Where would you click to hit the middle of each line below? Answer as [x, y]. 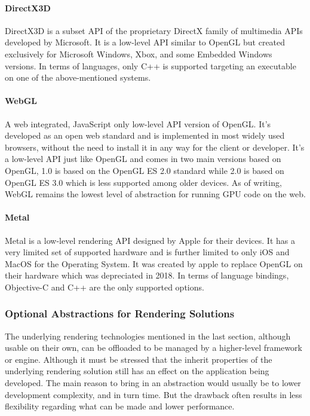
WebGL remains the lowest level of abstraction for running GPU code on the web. [155, 194]
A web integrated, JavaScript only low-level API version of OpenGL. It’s [138, 123]
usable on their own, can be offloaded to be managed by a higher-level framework [154, 348]
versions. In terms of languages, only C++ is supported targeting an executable [151, 65]
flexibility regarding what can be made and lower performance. [120, 406]
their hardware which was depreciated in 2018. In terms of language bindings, [147, 275]
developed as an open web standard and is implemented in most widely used [145, 135]
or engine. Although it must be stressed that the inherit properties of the [139, 359]
